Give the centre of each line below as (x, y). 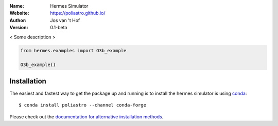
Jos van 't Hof (65, 20)
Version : (19, 28)
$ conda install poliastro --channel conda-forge (83, 105)
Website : (19, 13)
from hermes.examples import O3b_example (73, 50)
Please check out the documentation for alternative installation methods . (86, 117)
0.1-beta (59, 28)
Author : (18, 20)
